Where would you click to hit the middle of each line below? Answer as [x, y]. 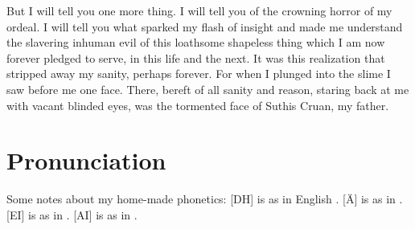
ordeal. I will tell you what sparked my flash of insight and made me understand [205, 26]
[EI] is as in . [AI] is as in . [72, 214]
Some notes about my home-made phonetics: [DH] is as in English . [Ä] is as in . [205, 199]
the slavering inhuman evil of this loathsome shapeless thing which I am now [196, 42]
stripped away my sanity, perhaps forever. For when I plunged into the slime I [199, 74]
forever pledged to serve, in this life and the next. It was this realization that [196, 57]
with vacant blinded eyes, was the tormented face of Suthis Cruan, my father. [198, 105]
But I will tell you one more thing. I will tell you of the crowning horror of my [199, 10]
